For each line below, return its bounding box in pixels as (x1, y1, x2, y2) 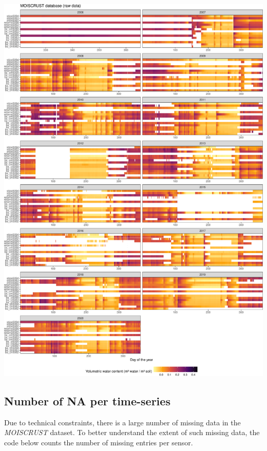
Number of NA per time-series (4, 393, 170, 408)
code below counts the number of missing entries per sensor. (4, 437, 193, 447)
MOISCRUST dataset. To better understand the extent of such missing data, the (4, 427, 260, 438)
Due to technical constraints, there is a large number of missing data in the (4, 417, 241, 427)
